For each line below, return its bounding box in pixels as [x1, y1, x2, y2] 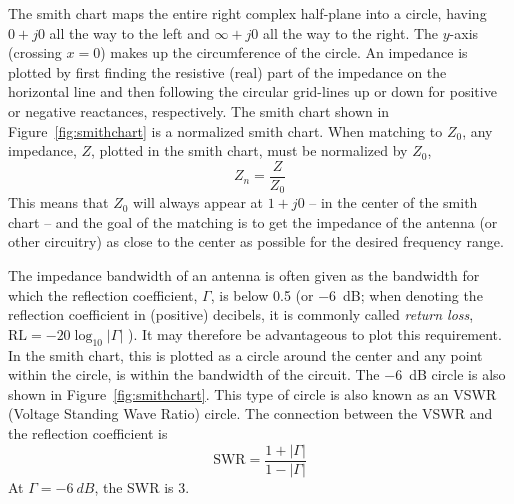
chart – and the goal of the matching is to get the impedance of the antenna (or [8, 211, 498, 232]
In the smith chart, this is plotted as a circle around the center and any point [8, 344, 483, 365]
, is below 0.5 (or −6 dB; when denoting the [210, 284, 483, 305]
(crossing [8, 42, 62, 63]
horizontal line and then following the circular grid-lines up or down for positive [8, 81, 497, 102]
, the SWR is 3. [94, 476, 190, 497]
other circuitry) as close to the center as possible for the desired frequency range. [8, 231, 504, 252]
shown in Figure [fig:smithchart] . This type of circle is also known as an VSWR [8, 383, 497, 404]
